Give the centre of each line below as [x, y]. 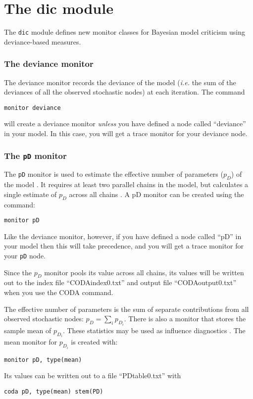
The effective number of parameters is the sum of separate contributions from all [126, 309]
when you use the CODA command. [59, 292]
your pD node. [25, 256]
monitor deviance [32, 108]
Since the [18, 272]
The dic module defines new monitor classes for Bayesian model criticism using [125, 32]
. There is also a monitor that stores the [185, 319]
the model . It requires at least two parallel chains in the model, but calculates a [126, 184]
